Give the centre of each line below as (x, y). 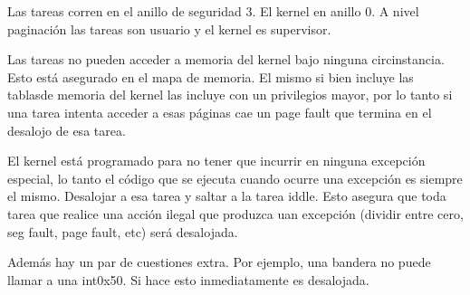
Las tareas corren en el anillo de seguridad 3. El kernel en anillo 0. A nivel (213, 11)
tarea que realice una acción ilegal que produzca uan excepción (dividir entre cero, (235, 213)
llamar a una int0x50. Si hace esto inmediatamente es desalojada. (188, 279)
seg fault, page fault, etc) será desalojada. (123, 231)
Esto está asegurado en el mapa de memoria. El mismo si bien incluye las (211, 76)
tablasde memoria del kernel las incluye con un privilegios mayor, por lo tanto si (230, 95)
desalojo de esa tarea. (67, 130)
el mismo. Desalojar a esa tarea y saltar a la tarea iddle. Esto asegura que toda (227, 196)
